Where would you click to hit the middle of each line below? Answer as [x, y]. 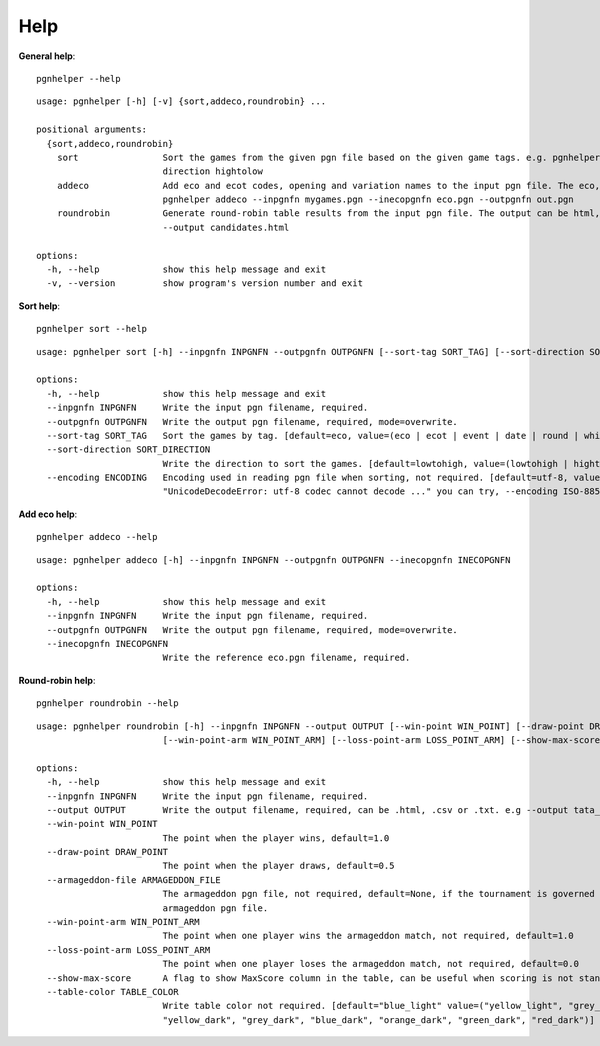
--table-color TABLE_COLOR [112, 991]
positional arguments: [92, 129]
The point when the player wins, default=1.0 [276, 838]
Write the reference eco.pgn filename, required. [286, 658]
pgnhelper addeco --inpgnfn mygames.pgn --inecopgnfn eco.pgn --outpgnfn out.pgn [368, 199]
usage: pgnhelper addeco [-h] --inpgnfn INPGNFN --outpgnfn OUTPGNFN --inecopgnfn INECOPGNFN [273, 559]
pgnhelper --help [78, 78]
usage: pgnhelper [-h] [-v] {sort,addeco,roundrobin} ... [181, 101]
